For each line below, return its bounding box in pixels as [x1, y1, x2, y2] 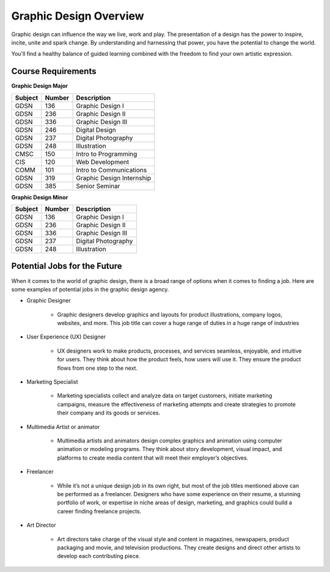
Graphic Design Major [11, 82, 68, 90]
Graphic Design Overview [11, 9, 144, 23]
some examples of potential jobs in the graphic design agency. [11, 285, 169, 293]
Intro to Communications [76, 166, 147, 174]
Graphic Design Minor [11, 193, 68, 201]
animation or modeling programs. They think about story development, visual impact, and [57, 446, 282, 453]
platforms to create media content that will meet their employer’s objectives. [57, 454, 249, 461]
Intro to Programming [76, 150, 137, 158]
